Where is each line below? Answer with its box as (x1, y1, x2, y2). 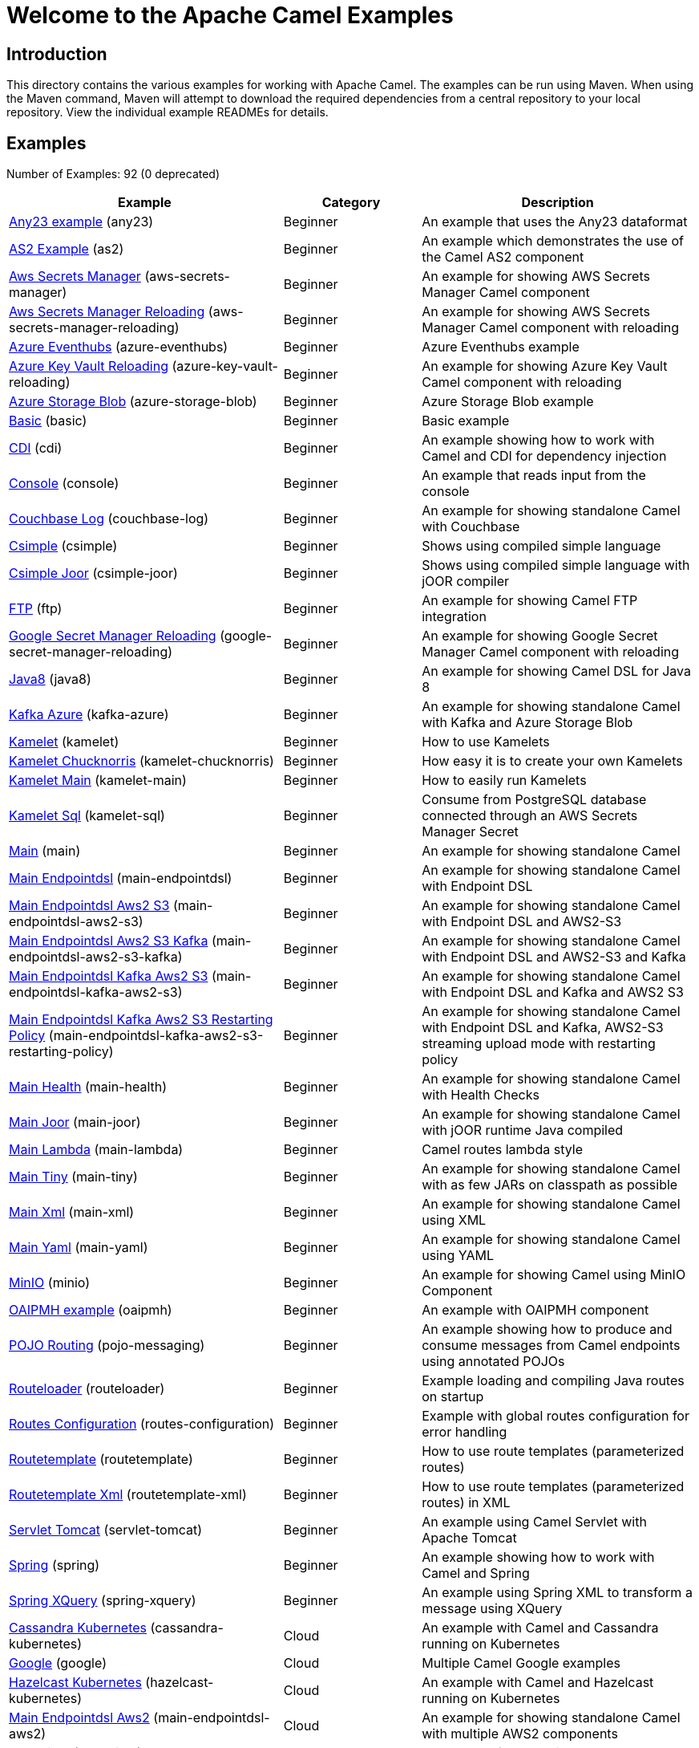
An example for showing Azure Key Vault (422, 358, 668, 375)
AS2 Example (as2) (9, 241, 124, 258)
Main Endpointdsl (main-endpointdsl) (9, 870, 232, 887)
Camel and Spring (422, 1565, 530, 1582)
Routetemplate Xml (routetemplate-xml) (9, 1486, 247, 1503)
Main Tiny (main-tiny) (9, 1169, 138, 1185)
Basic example (422, 413, 510, 429)
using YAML (422, 1247, 494, 1264)
